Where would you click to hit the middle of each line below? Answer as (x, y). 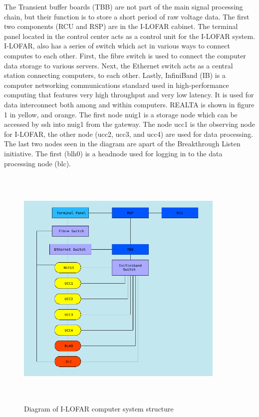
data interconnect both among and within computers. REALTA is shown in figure (129, 104)
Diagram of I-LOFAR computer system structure (99, 409)
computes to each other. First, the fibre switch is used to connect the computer (125, 55)
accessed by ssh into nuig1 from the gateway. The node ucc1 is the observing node (129, 124)
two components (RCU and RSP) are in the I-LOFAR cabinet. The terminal (121, 26)
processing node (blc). (37, 163)
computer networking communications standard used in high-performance (117, 85)
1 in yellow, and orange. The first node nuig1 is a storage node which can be (121, 114)
